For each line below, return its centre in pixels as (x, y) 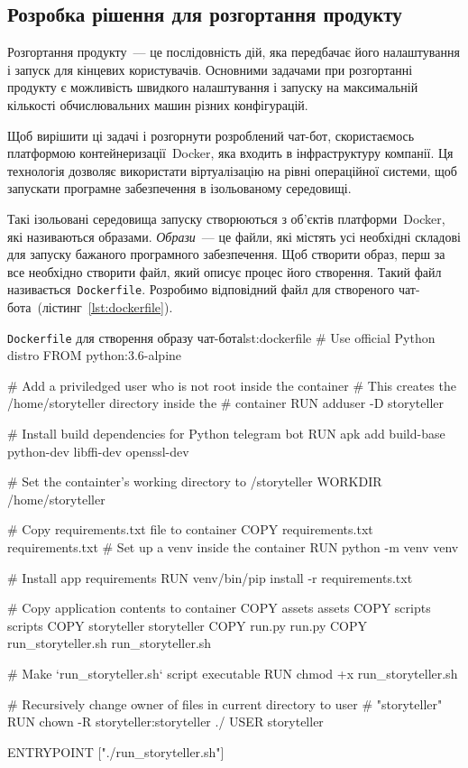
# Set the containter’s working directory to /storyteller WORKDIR (195, 481)
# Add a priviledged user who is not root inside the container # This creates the (232, 385)
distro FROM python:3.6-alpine (95, 355)
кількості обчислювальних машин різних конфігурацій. (158, 104)
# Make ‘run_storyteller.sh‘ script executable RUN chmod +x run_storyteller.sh (233, 673)
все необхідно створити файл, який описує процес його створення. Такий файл (225, 271)
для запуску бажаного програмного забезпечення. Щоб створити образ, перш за (226, 254)
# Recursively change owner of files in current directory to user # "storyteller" (225, 703)
